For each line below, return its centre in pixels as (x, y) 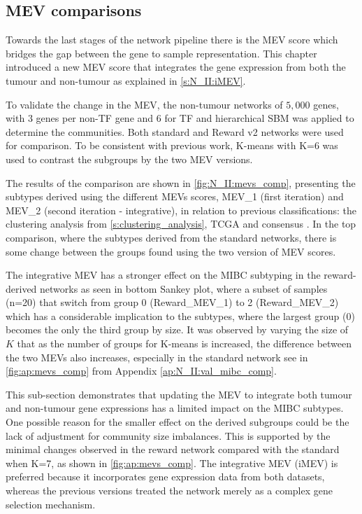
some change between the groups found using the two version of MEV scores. (171, 251)
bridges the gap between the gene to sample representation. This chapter (161, 53)
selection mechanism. (51, 504)
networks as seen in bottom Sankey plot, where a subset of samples (184, 288)
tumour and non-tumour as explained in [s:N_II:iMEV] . (126, 80)
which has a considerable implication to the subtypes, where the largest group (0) (180, 315)
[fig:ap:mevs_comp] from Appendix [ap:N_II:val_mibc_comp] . (141, 371)
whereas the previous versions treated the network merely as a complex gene (169, 491)
